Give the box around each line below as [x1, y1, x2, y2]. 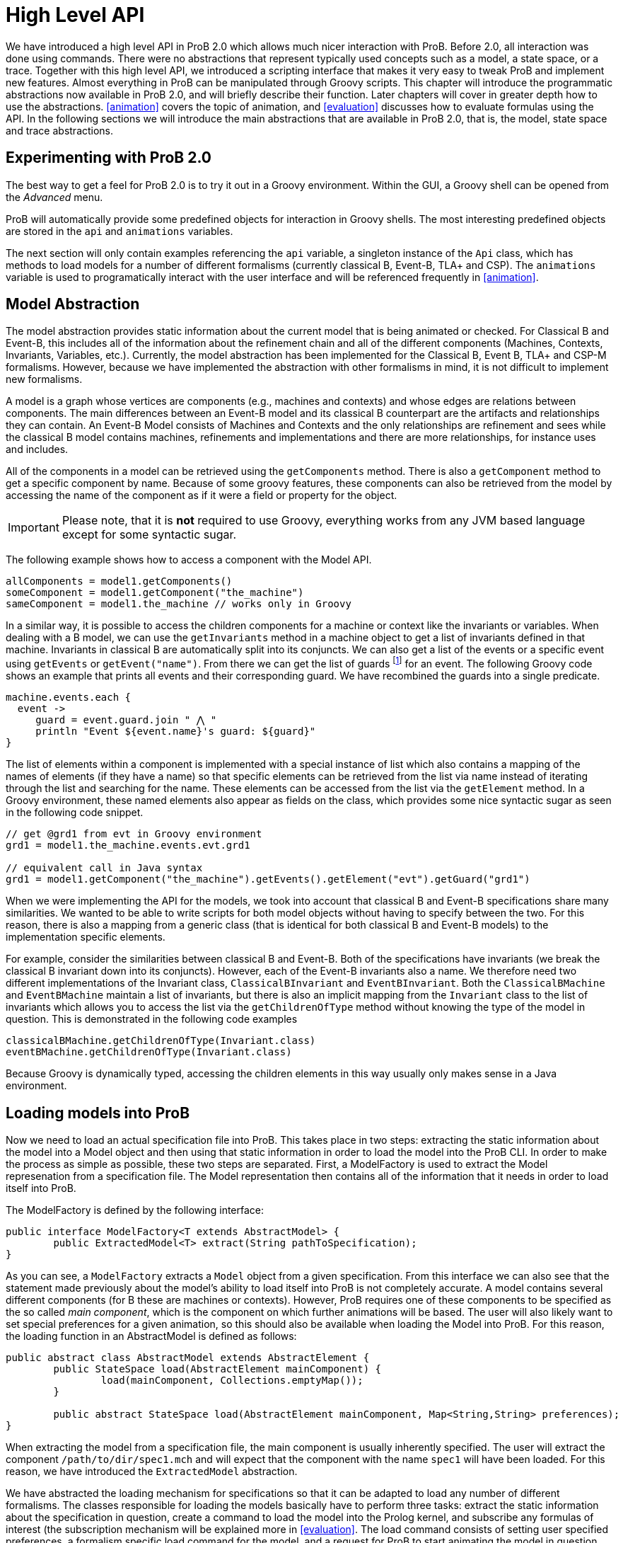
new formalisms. [6, 373, 83, 386]
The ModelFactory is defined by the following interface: [6, 1203, 264, 1216]
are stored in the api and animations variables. [6, 224, 233, 237]
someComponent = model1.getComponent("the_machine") [6, 587, 304, 599]
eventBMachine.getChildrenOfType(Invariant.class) [6, 1046, 292, 1058]
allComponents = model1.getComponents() [6, 575, 233, 587]
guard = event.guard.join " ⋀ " [35, 714, 217, 726]
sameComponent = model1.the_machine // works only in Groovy [6, 598, 351, 610]
